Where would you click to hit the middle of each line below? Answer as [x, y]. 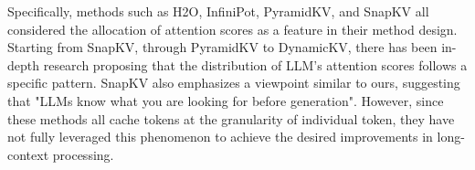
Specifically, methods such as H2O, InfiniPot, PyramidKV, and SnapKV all [218, 11]
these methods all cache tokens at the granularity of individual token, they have [231, 118]
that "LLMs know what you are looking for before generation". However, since [226, 100]
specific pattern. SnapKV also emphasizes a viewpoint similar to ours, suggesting [234, 83]
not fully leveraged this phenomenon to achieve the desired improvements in [220, 137]
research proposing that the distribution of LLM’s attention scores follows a [255, 64]
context [28, 154]
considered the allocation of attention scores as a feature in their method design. [232, 29]
